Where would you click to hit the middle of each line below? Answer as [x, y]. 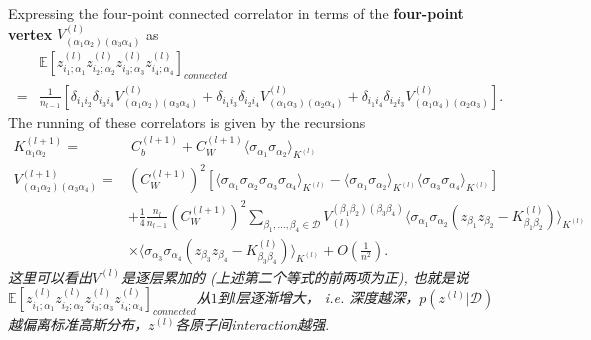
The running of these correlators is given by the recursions [187, 121]
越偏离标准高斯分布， [78, 324]
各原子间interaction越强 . [252, 324]
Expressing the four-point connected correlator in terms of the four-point [236, 13]
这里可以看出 [50, 276]
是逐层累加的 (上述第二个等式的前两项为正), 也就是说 [295, 276]
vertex [30, 33]
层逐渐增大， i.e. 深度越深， [327, 297]
